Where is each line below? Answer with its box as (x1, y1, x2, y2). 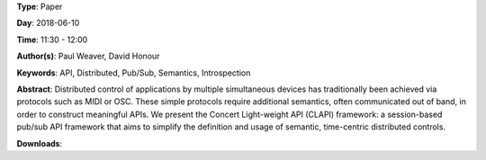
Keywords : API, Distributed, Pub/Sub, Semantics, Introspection (16, 67, 251, 78)
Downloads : (16, 138, 63, 148)
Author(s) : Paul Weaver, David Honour (16, 50, 160, 62)
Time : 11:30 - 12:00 (16, 34, 88, 45)
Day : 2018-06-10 (16, 18, 80, 29)
